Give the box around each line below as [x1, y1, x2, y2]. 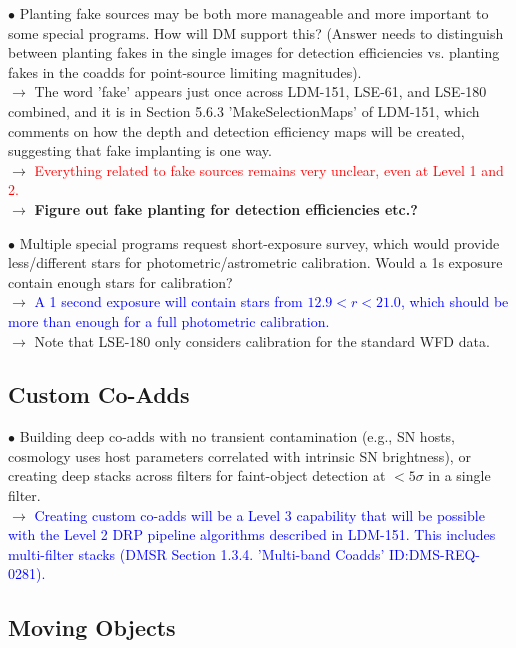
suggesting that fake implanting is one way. [8, 140, 272, 161]
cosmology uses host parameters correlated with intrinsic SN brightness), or [8, 445, 471, 466]
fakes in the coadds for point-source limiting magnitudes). [8, 61, 362, 82]
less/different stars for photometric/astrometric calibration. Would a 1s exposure [8, 252, 503, 273]
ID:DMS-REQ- [389, 543, 481, 564]
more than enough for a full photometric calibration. [8, 310, 330, 331]
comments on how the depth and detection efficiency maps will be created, [8, 120, 465, 141]
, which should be [400, 291, 509, 312]
